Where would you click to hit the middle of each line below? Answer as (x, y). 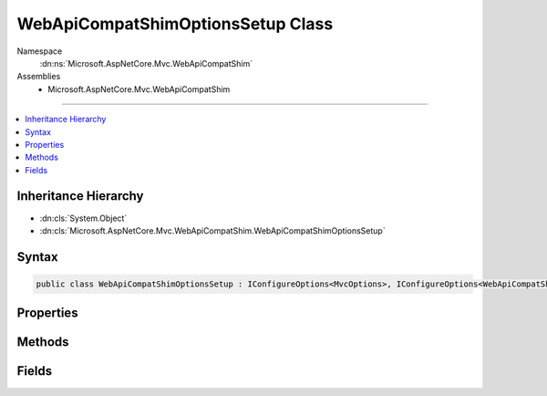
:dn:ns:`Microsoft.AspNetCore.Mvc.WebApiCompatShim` (146, 63)
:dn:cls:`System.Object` (83, 218)
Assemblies (39, 77)
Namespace (40, 51)
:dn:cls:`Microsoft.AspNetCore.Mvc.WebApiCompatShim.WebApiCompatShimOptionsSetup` (213, 230)
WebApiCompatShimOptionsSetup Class (175, 24)
